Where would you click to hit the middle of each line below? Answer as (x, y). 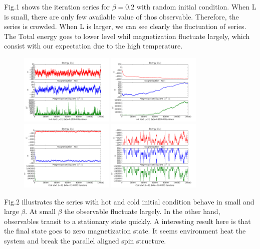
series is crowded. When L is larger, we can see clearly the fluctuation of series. (125, 26)
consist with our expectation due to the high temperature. (93, 46)
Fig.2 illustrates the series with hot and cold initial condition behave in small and (129, 201)
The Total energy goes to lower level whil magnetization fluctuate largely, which (127, 36)
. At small (40, 211)
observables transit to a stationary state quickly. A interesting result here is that (127, 221)
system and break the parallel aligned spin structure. (85, 240)
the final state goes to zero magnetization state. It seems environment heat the (125, 231)
